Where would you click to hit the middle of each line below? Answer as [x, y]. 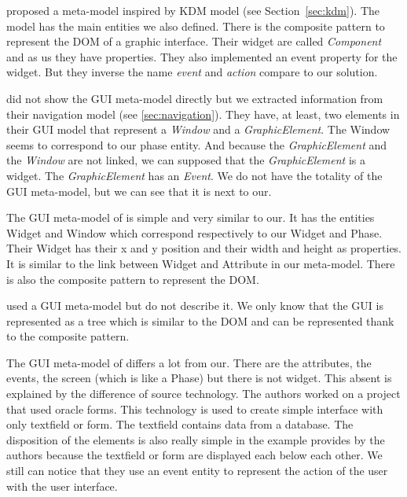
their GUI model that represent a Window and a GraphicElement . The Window [198, 129]
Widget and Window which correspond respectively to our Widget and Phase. [194, 232]
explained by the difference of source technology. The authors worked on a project [203, 394]
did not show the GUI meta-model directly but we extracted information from [195, 98]
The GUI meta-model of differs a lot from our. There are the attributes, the [189, 362]
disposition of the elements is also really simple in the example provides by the [196, 439]
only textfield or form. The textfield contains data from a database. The [180, 424]
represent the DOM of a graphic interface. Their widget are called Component [194, 41]
